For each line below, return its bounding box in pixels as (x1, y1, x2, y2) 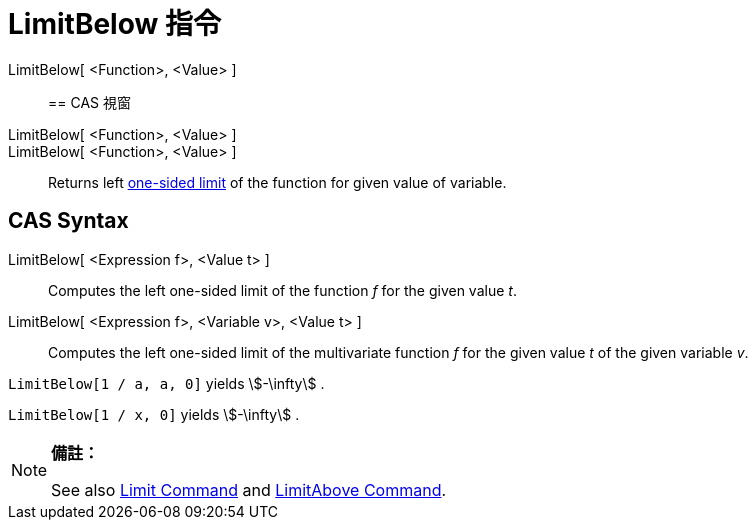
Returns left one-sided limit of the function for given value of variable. (48, 173, 507, 191)
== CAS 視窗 (48, 93, 131, 111)
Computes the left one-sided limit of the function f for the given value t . (48, 281, 517, 299)
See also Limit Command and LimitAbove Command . (51, 479, 447, 500)
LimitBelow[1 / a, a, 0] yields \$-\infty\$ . (8, 374, 325, 392)
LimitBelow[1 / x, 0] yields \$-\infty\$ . (8, 405, 300, 423)
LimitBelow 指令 (8, 7, 221, 41)
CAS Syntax (8, 208, 129, 234)
